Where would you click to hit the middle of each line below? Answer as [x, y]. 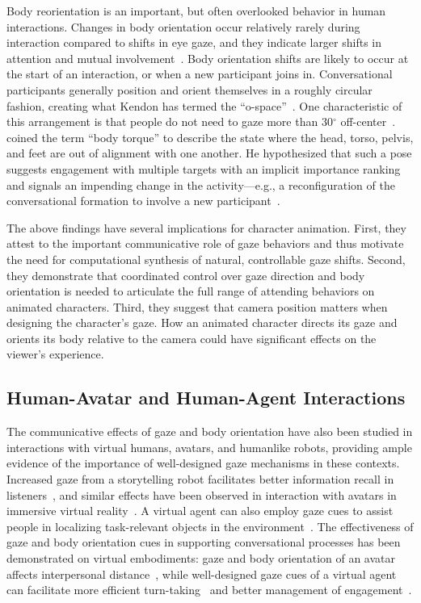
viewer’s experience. [55, 354]
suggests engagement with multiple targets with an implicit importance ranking [204, 168]
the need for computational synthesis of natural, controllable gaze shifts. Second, [206, 259]
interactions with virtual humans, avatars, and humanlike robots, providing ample [209, 447]
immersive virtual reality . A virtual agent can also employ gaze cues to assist [200, 511]
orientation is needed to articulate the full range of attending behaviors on [191, 291]
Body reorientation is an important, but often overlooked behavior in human [196, 10]
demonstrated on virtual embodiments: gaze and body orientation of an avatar [201, 558]
